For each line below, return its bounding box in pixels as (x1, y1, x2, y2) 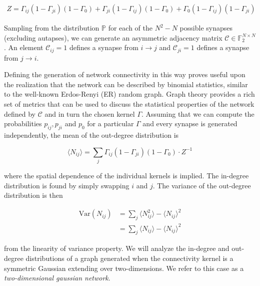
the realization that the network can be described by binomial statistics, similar (4, 79, 248, 89)
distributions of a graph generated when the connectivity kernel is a (25, 252, 233, 263)
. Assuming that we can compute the (141, 108, 254, 119)
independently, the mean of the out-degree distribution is (4, 130, 179, 140)
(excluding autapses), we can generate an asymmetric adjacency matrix (4, 32, 222, 43)
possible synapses (179, 23, 232, 33)
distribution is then (4, 190, 63, 200)
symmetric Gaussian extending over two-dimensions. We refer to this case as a (4, 262, 244, 273)
